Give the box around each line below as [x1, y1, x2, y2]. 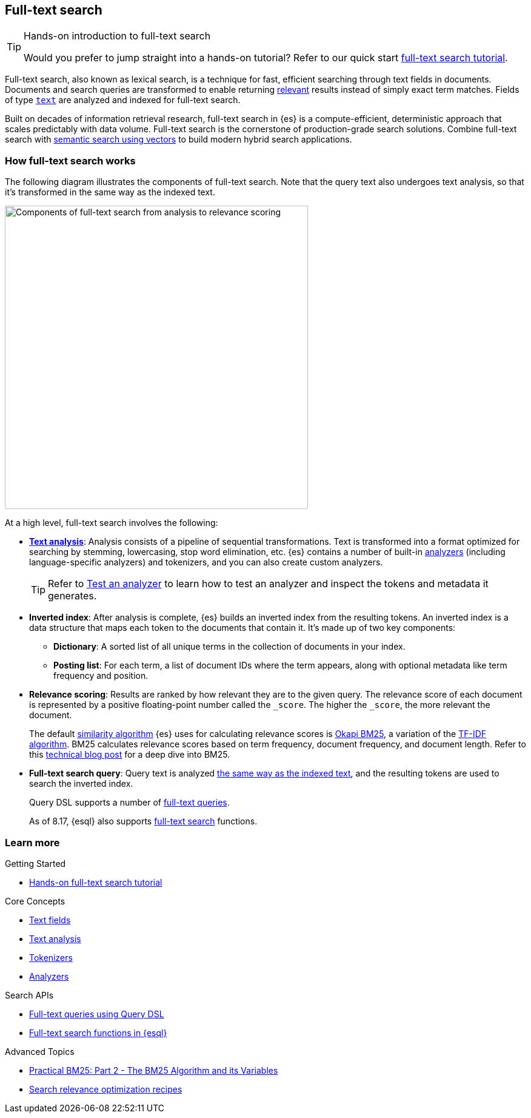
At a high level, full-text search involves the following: [5, 517, 218, 528]
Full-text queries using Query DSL [29, 1008, 164, 1019]
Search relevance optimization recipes [29, 1083, 182, 1094]
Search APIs [5, 989, 54, 1000]
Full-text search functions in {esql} [29, 1027, 167, 1038]
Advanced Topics [5, 1046, 75, 1057]
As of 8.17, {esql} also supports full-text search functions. [29, 816, 258, 827]
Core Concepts [5, 895, 65, 906]
